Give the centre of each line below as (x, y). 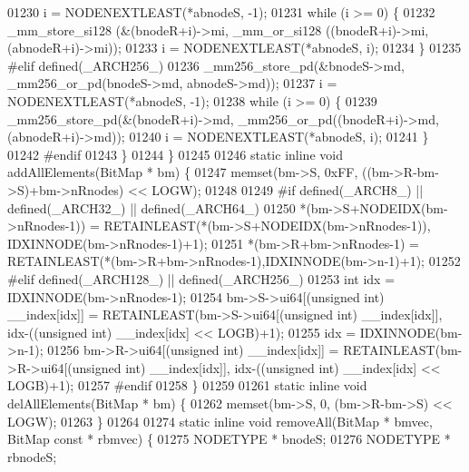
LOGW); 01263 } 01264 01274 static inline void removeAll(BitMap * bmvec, (220, 421)
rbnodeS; (32, 456)
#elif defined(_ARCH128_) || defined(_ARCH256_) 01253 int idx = (201, 278)
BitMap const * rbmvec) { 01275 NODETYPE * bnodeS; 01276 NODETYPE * (229, 439)
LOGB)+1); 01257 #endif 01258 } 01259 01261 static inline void (187, 385)
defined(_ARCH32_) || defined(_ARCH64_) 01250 (151, 207)
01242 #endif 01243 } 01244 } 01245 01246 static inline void (175, 154)
